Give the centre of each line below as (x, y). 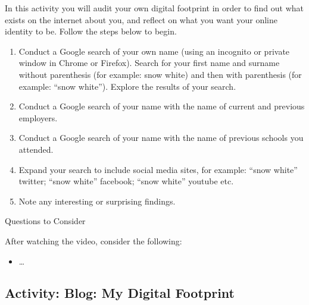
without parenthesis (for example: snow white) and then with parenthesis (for (160, 74)
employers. (38, 117)
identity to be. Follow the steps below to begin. (91, 31)
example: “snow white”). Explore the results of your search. (127, 86)
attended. (36, 149)
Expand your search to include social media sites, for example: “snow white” (158, 169)
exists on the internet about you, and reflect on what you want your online (141, 19)
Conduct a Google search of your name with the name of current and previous (162, 106)
